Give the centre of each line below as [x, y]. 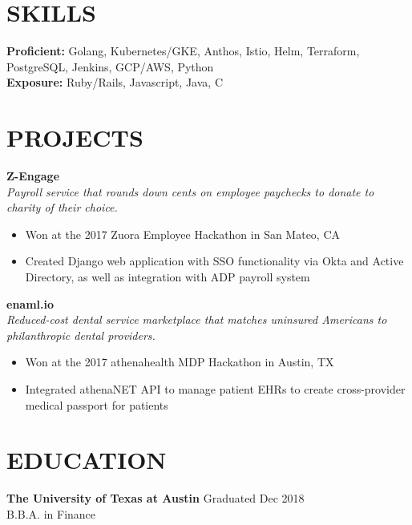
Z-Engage [33, 176]
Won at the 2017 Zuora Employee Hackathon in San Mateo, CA [183, 234]
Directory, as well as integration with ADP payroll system [168, 277]
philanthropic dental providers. [81, 335]
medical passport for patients [97, 404]
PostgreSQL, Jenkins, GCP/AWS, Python [110, 66]
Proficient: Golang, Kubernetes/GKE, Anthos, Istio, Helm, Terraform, [183, 51]
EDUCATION [87, 460]
